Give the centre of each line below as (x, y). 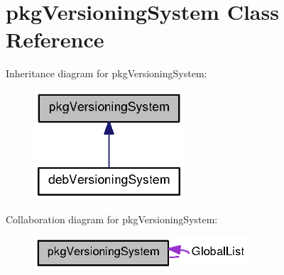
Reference (55, 39)
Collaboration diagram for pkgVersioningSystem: (112, 219)
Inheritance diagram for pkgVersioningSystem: (106, 73)
